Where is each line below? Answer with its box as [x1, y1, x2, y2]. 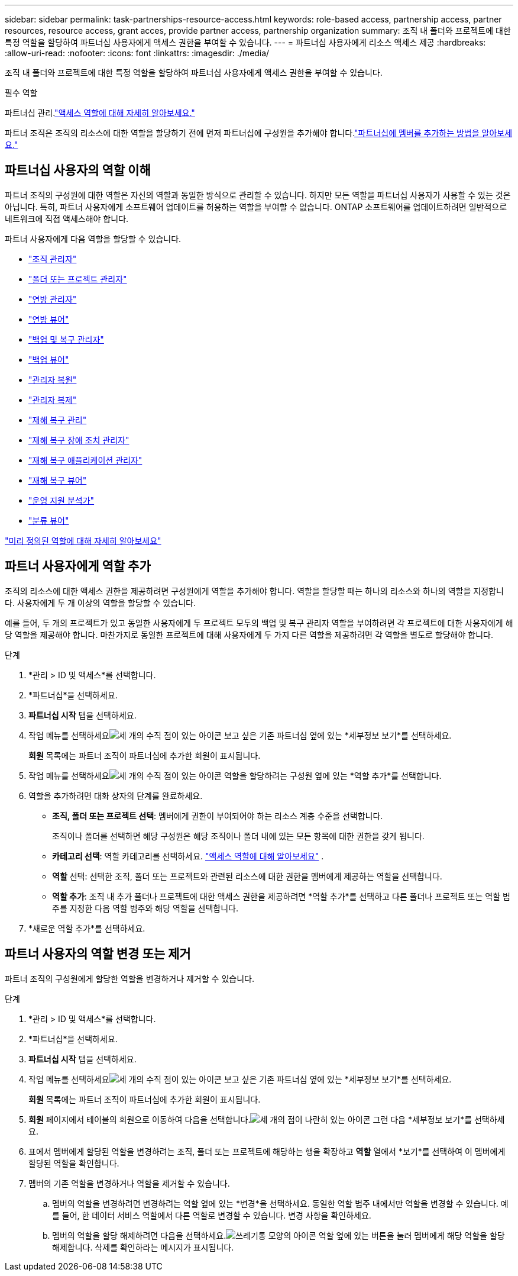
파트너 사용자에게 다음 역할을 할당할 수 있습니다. [5, 233, 182, 244]
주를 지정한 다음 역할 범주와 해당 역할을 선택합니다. [52, 903, 238, 913]
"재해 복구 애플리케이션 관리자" [28, 455, 143, 465]
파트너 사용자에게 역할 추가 [5, 559, 151, 574]
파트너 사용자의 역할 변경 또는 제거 [5, 946, 191, 962]
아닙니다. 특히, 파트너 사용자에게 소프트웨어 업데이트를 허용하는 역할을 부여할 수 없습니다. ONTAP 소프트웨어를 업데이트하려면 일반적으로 [5, 201, 507, 212]
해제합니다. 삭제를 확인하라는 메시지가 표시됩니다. [52, 1242, 234, 1252]
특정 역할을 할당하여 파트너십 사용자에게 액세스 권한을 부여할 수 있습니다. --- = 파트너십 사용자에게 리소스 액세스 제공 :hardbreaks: [5, 37, 486, 47]
